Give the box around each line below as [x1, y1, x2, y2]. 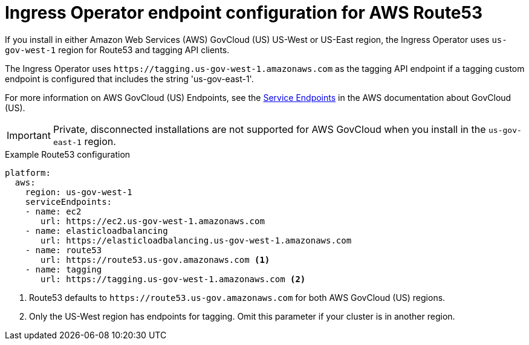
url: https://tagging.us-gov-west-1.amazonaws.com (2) [41, 274, 306, 284]
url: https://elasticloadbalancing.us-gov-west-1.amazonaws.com [41, 235, 352, 245]
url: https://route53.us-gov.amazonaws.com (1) [41, 254, 270, 265]
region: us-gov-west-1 [25, 187, 132, 197]
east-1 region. [53, 135, 116, 147]
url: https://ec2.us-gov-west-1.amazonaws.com [41, 216, 265, 226]
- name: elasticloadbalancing [25, 225, 168, 236]
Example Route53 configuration [5, 149, 131, 160]
